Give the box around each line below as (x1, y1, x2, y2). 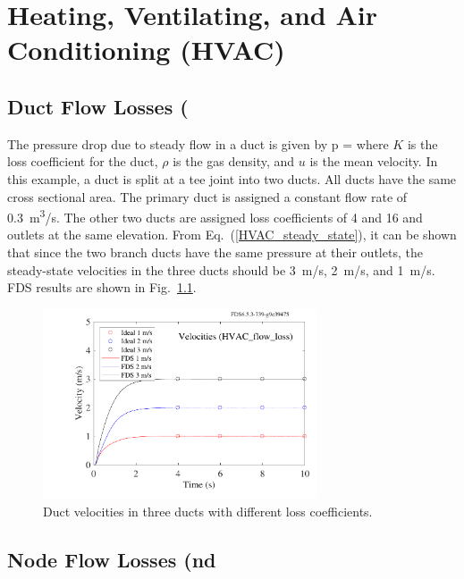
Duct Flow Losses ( (7, 92, 189, 120)
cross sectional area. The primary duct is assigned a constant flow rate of (7, 187, 408, 206)
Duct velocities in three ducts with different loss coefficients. (43, 502, 373, 521)
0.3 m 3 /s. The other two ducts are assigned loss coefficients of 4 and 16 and (7, 206, 423, 226)
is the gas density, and (173, 152, 295, 171)
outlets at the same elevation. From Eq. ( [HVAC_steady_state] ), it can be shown (7, 225, 457, 244)
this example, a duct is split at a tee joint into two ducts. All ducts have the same (7, 169, 457, 188)
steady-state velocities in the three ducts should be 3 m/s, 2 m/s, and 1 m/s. (7, 260, 435, 279)
